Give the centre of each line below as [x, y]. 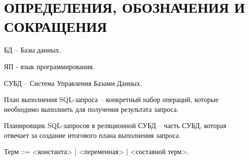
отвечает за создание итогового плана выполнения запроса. [93, 135]
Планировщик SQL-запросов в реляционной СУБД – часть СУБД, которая [115, 125]
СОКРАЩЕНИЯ [56, 26]
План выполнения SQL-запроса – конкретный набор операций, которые [111, 99]
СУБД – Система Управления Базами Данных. [73, 83]
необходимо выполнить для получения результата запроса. [91, 109]
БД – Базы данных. [32, 50]
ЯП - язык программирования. [49, 66]
